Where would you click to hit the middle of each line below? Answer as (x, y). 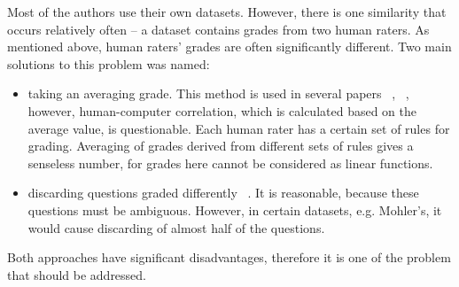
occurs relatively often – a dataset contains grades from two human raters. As (218, 29)
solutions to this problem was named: (109, 63)
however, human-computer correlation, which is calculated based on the (222, 110)
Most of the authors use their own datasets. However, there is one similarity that (227, 12)
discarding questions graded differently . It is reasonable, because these (223, 193)
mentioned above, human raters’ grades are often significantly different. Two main (229, 47)
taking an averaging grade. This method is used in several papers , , (218, 93)
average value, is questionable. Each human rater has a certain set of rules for (239, 128)
